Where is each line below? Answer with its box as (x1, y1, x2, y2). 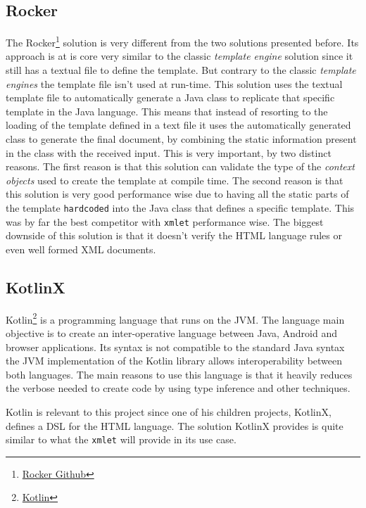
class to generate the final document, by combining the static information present (6, 132, 357, 146)
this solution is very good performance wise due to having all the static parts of (6, 186, 349, 201)
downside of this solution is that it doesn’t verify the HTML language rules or (6, 228, 342, 243)
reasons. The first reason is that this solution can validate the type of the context (6, 159, 355, 174)
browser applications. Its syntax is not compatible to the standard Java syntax (6, 339, 345, 354)
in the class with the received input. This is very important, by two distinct (6, 145, 332, 160)
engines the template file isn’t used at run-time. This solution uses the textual (6, 76, 343, 91)
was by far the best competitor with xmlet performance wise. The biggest (6, 214, 324, 229)
